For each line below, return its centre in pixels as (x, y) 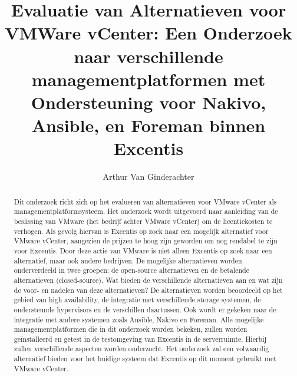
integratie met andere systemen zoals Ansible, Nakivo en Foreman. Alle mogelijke (139, 319)
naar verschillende (148, 56)
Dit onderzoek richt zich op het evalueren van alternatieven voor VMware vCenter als (145, 201)
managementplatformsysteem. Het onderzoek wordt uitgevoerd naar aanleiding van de (146, 211)
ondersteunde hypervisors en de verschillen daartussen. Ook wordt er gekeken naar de (145, 309)
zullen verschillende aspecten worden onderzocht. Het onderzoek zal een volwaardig (141, 349)
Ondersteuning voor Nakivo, (148, 102)
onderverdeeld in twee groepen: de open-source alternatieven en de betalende (132, 270)
